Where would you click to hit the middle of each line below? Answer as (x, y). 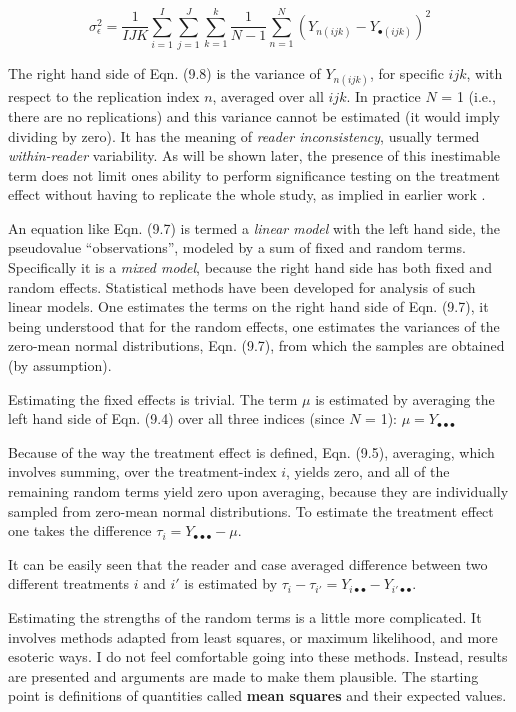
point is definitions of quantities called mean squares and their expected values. (257, 695)
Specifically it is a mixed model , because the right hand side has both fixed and (250, 267)
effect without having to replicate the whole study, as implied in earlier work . (247, 194)
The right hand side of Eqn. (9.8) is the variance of (164, 73)
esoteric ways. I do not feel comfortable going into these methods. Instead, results (258, 656)
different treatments (69, 583)
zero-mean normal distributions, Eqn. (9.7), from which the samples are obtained (256, 345)
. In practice (383, 96)
